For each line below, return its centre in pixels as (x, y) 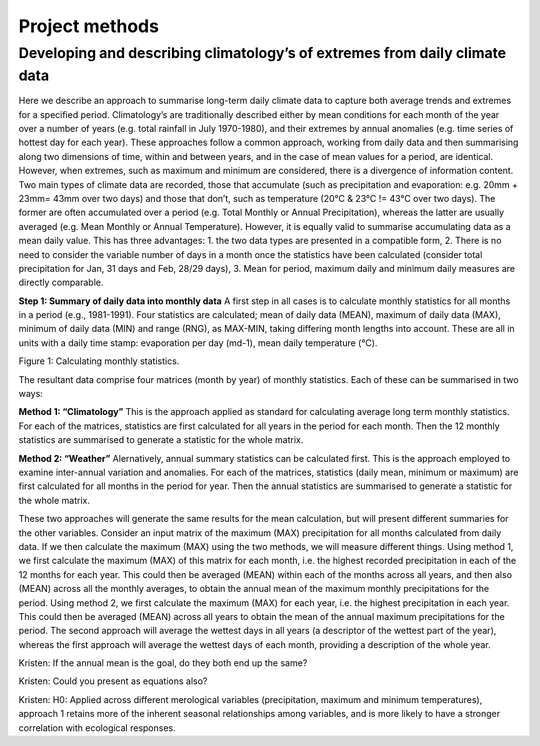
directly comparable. (61, 282)
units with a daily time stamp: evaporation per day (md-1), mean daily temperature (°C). (198, 342)
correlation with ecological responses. (97, 727)
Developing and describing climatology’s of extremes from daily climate (262, 53)
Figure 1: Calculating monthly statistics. (99, 361)
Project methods (89, 26)
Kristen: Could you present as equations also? (113, 681)
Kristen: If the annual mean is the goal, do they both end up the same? (163, 663)
